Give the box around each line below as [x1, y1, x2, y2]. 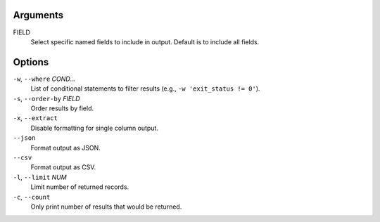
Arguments [13, 9, 64, 21]
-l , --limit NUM [13, 173, 67, 181]
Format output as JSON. [30, 143, 101, 152]
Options [13, 56, 49, 68]
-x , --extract [13, 114, 58, 122]
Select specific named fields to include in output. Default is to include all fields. [30, 37, 260, 46]
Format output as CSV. [30, 163, 96, 171]
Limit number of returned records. [30, 183, 129, 191]
